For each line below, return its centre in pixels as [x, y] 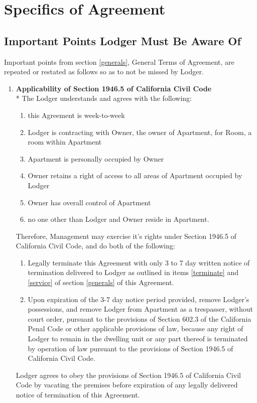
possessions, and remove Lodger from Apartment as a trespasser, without [140, 309]
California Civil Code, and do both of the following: [95, 246]
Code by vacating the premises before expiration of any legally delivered [127, 385]
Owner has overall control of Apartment [89, 202]
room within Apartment [65, 142]
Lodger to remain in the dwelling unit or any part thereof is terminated [138, 339]
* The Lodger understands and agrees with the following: [104, 98]
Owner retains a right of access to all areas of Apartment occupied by [135, 175]
